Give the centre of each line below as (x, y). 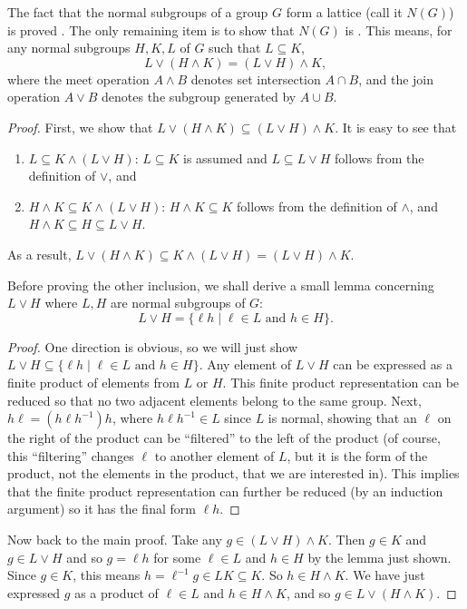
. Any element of (245, 364)
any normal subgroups (69, 48)
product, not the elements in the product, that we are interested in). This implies (233, 473)
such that (235, 48)
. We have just (385, 575)
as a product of (117, 592)
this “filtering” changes (71, 455)
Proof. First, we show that (80, 127)
